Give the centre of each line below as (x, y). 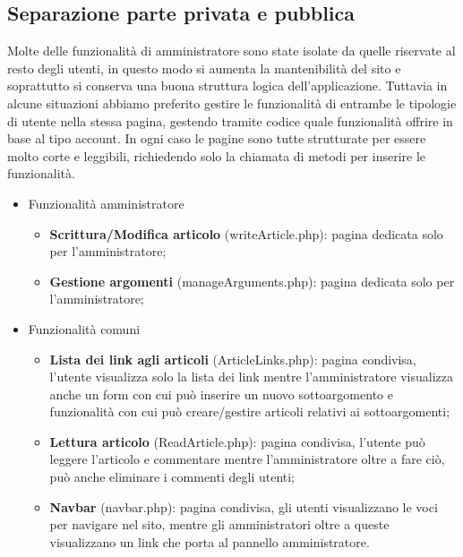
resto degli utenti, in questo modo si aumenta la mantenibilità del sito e (204, 68)
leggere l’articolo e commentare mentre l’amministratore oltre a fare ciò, (247, 459)
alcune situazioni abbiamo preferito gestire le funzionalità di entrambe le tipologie (232, 103)
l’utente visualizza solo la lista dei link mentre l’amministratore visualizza (252, 377)
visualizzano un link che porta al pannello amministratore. (210, 541)
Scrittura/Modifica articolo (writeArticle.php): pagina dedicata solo (246, 233)
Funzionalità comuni (84, 328)
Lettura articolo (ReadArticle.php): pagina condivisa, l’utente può (237, 441)
